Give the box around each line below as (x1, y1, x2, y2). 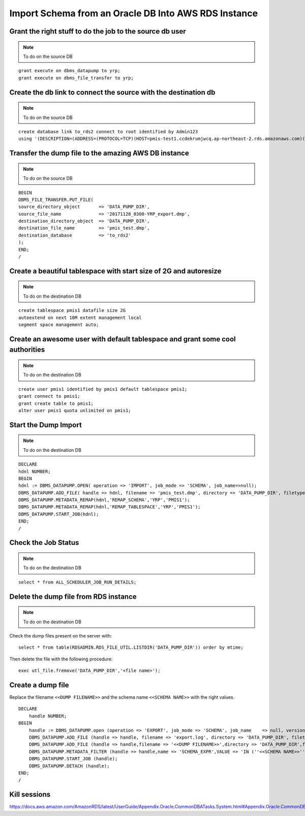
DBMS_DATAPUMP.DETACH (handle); (28, 763, 110, 769)
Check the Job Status (9, 538, 79, 547)
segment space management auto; (18, 322, 99, 328)
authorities (9, 345, 45, 354)
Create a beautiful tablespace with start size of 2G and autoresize (9, 267, 222, 275)
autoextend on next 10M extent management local (18, 314, 142, 320)
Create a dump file (9, 681, 69, 689)
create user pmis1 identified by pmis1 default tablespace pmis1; (18, 386, 188, 392)
